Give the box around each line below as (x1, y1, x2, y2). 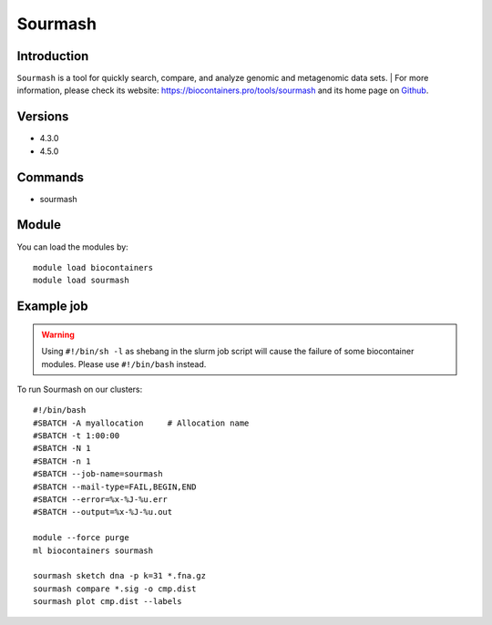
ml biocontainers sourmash (33, 545, 154, 556)
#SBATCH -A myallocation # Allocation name (33, 417, 250, 428)
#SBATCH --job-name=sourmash (33, 469, 163, 479)
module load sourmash (33, 275, 129, 286)
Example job (16, 299, 88, 314)
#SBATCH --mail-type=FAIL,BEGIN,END (33, 481, 197, 492)
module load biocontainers (33, 262, 154, 272)
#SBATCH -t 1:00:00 (33, 431, 120, 441)
